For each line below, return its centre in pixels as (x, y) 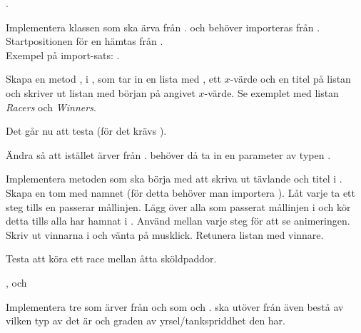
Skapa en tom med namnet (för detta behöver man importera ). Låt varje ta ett (180, 192)
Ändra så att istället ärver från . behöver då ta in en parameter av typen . (168, 154)
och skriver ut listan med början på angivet (101, 92)
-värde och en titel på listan (290, 79)
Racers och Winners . (51, 107)
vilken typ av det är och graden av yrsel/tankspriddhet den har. (146, 321)
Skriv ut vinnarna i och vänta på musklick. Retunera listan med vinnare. (165, 234)
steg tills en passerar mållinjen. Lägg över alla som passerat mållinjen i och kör (178, 206)
